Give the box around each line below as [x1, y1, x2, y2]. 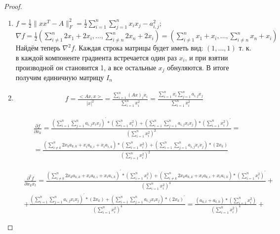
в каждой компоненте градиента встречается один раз [15, 52, 177, 62]
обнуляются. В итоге [167, 62, 229, 72]
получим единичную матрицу [15, 72, 104, 83]
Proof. [4, 1, 22, 11]
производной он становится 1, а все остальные [15, 62, 157, 72]
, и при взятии [185, 52, 228, 62]
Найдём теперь [15, 43, 60, 53]
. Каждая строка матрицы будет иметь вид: [74, 43, 203, 53]
